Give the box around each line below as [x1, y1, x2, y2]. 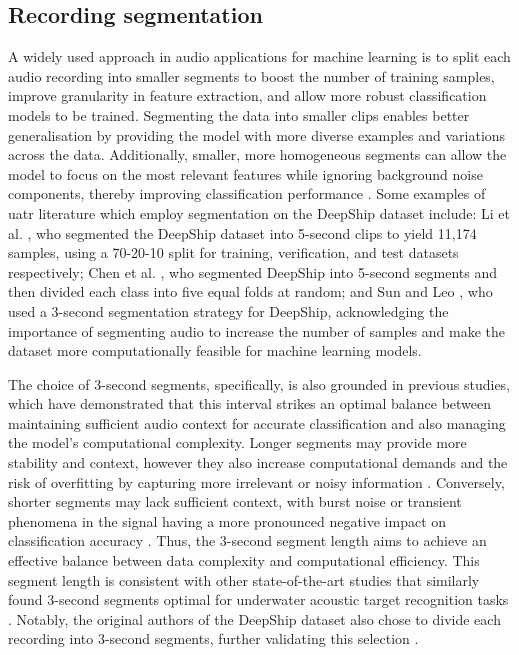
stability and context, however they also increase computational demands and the [8, 452, 508, 473]
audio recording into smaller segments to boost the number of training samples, [8, 65, 495, 86]
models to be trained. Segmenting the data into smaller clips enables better [8, 104, 470, 125]
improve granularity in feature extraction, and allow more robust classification [8, 85, 487, 106]
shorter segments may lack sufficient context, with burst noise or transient [8, 491, 462, 512]
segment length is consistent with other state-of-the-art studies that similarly [8, 569, 480, 590]
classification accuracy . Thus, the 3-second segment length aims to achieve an [8, 530, 487, 551]
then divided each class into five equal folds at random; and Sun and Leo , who [8, 281, 493, 302]
